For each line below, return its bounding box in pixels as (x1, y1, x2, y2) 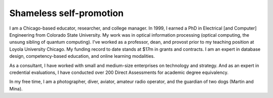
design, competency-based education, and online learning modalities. (9, 53, 155, 59)
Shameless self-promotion (9, 8, 124, 19)
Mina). (9, 85, 23, 91)
